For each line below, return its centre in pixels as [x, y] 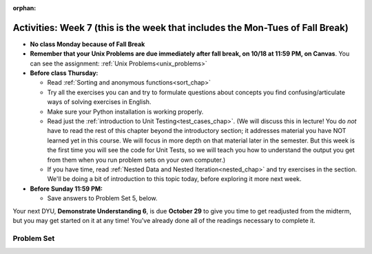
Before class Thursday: [64, 73]
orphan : [24, 8]
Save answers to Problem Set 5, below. [102, 198]
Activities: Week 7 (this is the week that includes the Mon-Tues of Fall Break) [181, 28]
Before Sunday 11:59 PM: [66, 189]
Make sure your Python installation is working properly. [125, 112]
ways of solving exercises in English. [99, 102]
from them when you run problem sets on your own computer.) [136, 160]
